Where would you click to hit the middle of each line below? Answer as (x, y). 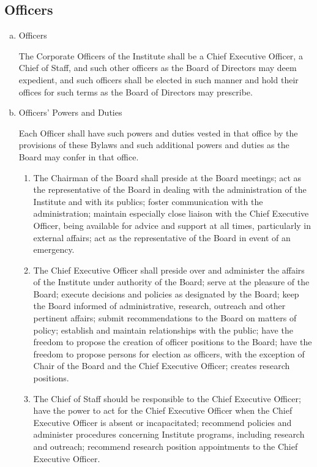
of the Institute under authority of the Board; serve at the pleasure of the (171, 282)
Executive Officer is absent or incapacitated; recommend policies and (162, 422)
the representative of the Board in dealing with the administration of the (170, 189)
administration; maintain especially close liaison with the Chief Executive (171, 213)
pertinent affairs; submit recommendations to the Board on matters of (165, 318)
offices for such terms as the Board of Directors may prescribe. (136, 92)
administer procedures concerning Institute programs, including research (169, 434)
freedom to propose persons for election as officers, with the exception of (169, 353)
